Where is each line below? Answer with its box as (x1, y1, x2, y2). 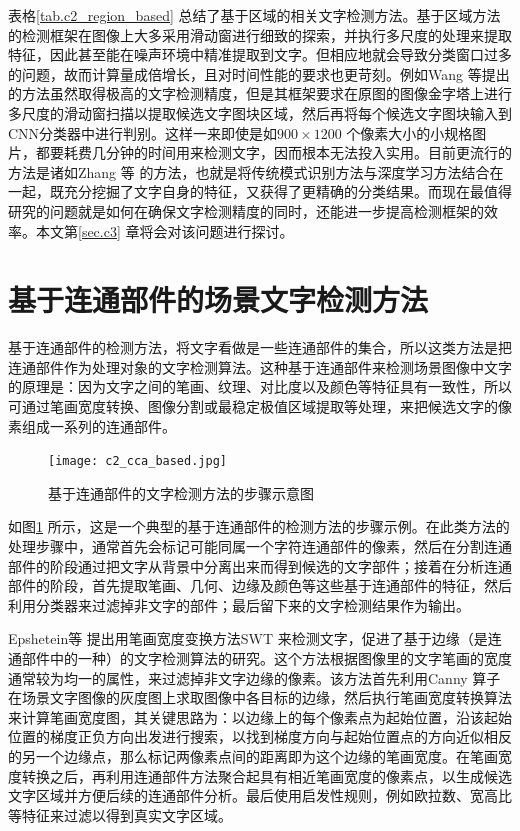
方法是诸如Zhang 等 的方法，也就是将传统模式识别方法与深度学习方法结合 (8, 161, 490, 182)
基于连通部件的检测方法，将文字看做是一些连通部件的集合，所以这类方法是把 (8, 337, 512, 358)
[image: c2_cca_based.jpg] (48, 454, 227, 469)
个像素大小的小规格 (346, 122, 473, 143)
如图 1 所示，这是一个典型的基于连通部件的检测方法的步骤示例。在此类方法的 (8, 516, 510, 537)
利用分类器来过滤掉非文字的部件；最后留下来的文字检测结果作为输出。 (8, 594, 470, 615)
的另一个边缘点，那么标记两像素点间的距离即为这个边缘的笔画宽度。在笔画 (8, 746, 498, 766)
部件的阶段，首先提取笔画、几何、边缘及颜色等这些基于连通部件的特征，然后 (8, 575, 512, 596)
